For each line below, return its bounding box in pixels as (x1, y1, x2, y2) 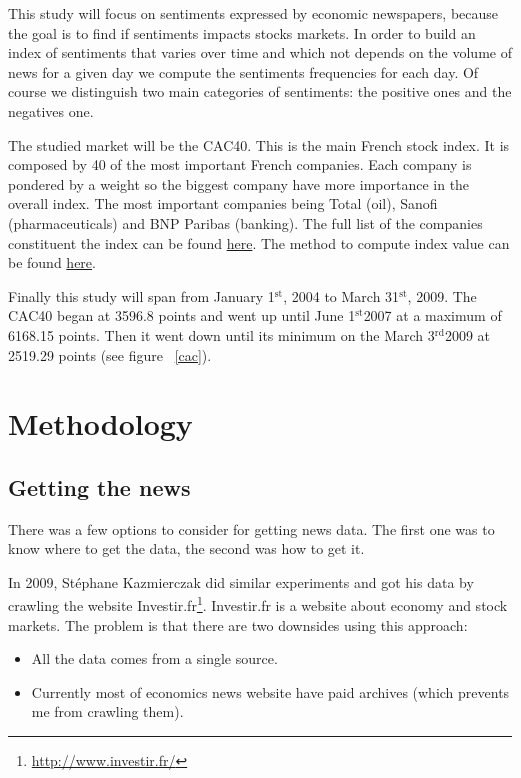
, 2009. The (407, 285, 477, 306)
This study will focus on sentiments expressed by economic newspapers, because (8, 3, 499, 23)
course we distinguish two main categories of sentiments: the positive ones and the (8, 81, 512, 102)
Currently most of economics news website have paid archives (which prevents (31, 681, 510, 702)
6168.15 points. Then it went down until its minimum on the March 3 (8, 324, 435, 345)
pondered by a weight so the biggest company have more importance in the (8, 173, 470, 194)
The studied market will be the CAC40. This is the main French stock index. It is (8, 134, 510, 155)
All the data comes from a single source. (31, 648, 278, 669)
